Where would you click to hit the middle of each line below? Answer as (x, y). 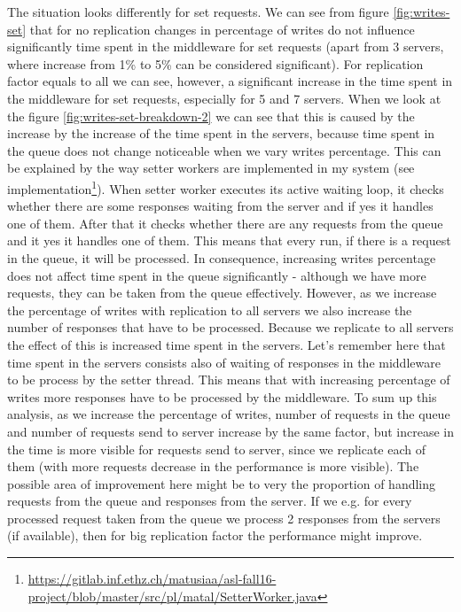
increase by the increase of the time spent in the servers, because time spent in (221, 133)
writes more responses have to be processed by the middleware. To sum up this (222, 396)
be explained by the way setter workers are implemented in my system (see (211, 168)
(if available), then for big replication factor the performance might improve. (215, 535)
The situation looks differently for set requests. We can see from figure (198, 12)
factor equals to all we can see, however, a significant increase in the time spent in (230, 81)
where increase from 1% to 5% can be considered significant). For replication (215, 63)
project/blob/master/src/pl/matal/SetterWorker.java (172, 596)
